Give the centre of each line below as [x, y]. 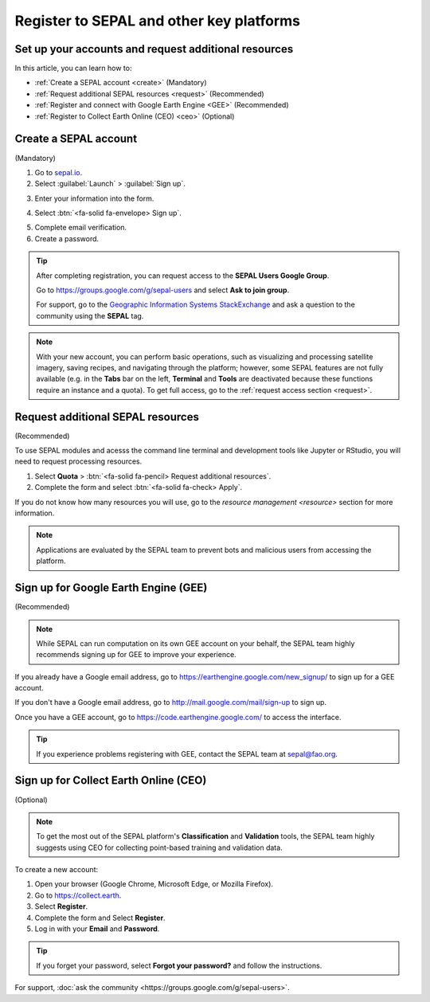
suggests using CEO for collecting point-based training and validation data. [159, 847]
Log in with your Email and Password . [97, 929]
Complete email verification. [81, 228]
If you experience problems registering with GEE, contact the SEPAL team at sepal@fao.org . [187, 753]
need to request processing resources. [78, 461]
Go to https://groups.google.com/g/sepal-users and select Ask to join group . [163, 290]
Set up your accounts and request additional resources [154, 49]
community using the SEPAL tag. [90, 315]
